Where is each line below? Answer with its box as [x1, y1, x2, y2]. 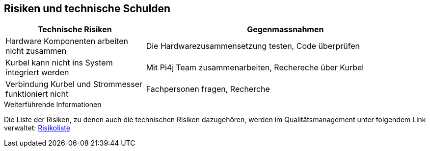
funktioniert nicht [5, 89, 69, 99]
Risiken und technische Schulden [4, 2, 171, 15]
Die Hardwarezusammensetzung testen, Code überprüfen [146, 41, 360, 51]
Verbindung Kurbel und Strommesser [5, 79, 143, 89]
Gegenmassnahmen [247, 24, 324, 35]
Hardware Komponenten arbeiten [5, 36, 128, 46]
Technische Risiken [37, 24, 112, 35]
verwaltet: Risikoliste [4, 124, 70, 132]
